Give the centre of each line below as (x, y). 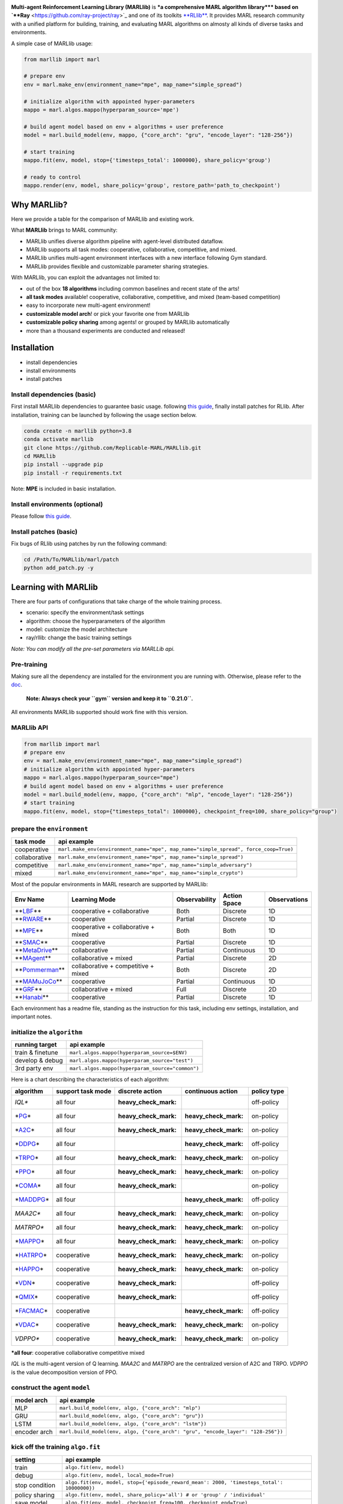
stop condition (35, 1485)
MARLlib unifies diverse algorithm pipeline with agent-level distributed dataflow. (125, 241)
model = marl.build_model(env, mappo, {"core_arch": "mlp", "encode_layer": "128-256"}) (159, 795)
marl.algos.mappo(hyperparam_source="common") (134, 1068)
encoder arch (34, 1432)
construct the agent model (51, 1388)
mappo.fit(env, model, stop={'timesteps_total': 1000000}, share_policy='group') (147, 160)
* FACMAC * (31, 1310)
